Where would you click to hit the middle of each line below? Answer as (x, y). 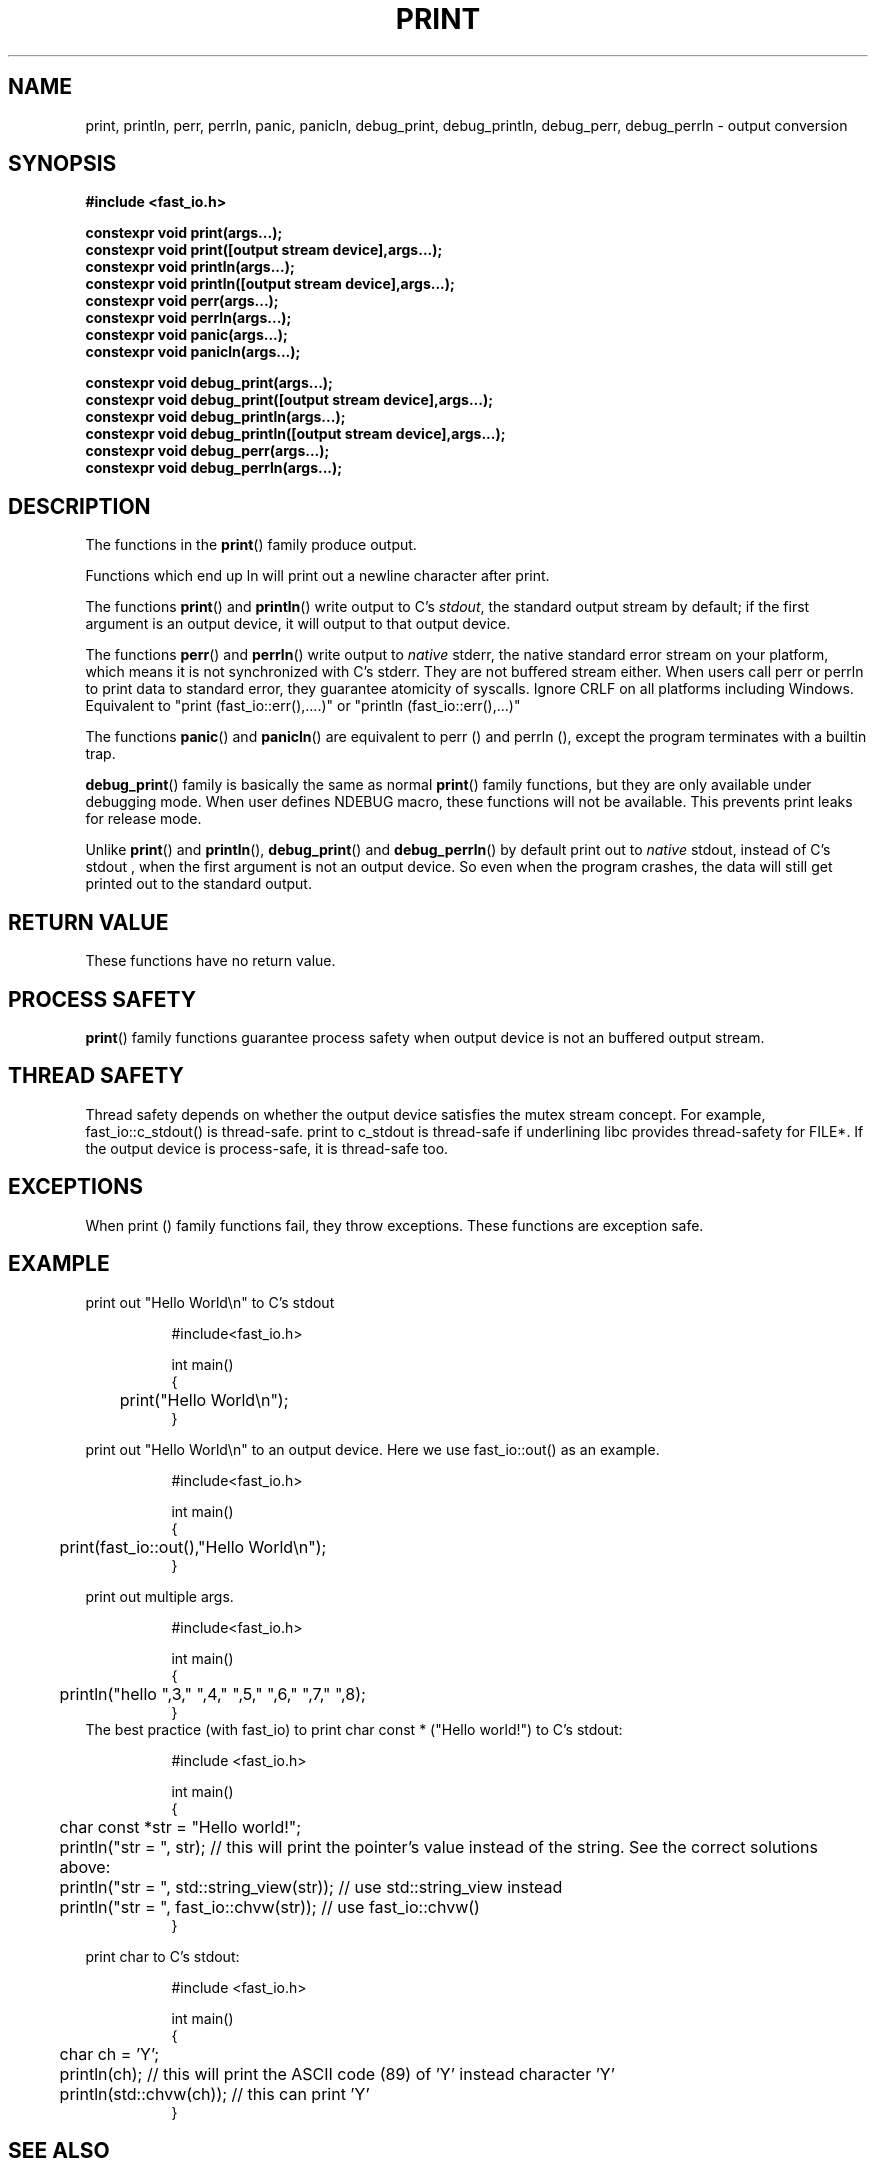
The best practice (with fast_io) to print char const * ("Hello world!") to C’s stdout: (354, 1729)
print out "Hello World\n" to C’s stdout (210, 1302)
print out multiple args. (159, 1596)
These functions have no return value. (210, 961)
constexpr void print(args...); (184, 233)
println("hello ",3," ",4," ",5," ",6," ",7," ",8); (212, 1693)
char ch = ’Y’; (109, 2053)
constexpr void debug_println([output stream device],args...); (295, 434)
